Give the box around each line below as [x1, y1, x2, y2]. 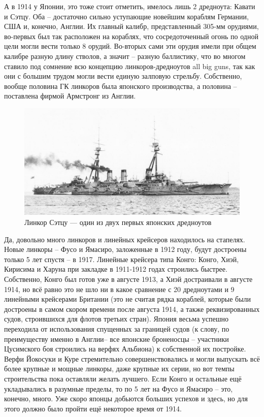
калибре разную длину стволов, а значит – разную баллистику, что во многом [4, 50, 246, 61]
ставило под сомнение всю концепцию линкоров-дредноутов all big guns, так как [4, 60, 255, 71]
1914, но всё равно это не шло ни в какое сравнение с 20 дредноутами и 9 [4, 283, 235, 294]
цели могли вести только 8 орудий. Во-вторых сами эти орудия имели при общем [4, 41, 256, 51]
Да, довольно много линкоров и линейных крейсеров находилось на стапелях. [4, 234, 245, 244]
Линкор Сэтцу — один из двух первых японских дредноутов [24, 217, 212, 228]
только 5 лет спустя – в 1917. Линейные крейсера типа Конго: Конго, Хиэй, [4, 253, 239, 264]
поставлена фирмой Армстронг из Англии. [4, 90, 136, 101]
